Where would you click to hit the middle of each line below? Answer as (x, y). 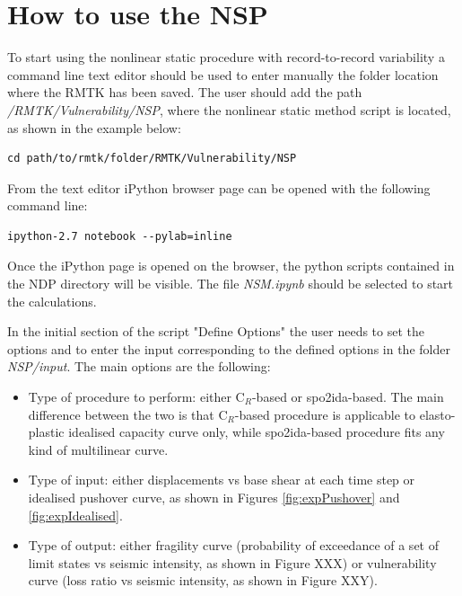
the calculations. (52, 301)
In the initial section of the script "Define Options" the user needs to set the (216, 331)
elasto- (437, 414)
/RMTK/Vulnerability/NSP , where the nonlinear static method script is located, (229, 109)
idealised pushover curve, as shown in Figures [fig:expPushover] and (214, 497)
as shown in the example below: (94, 127)
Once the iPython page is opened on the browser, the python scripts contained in (231, 266)
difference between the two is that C (128, 414)
